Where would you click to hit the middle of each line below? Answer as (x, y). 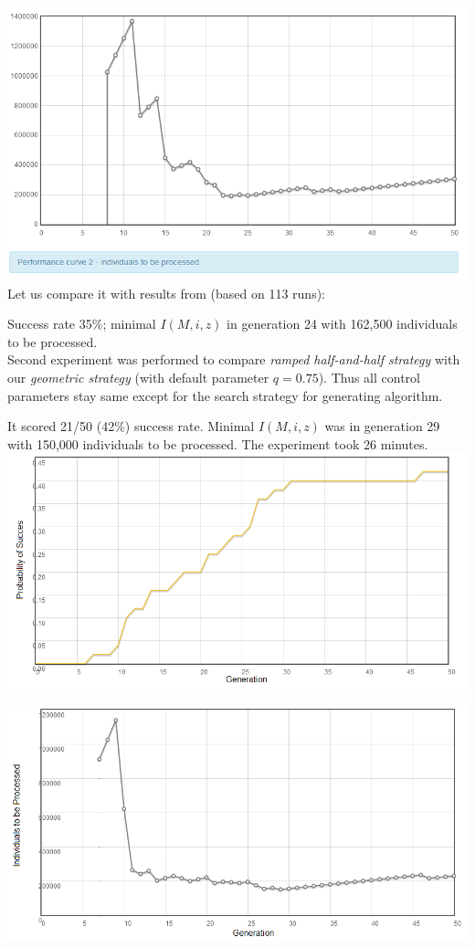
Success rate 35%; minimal (82, 324)
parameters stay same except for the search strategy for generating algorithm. (225, 395)
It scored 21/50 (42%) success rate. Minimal (131, 426)
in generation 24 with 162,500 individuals (342, 324)
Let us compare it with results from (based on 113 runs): (167, 293)
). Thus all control (369, 377)
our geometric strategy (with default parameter (138, 377)
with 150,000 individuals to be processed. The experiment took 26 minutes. (218, 443)
